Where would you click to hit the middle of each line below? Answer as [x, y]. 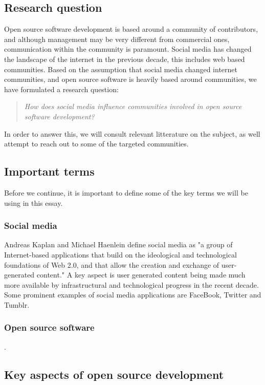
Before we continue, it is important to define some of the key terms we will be [126, 192]
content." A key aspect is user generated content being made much [141, 275]
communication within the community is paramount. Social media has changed [128, 49]
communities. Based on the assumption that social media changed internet [121, 69]
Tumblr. [17, 304]
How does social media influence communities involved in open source [133, 106]
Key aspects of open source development [114, 374]
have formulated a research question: [61, 89]
